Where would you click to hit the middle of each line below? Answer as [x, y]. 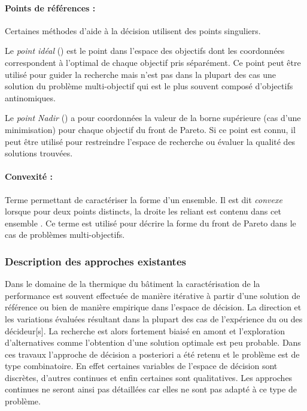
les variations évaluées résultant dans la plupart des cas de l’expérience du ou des [154, 318]
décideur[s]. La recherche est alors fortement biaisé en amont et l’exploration [145, 330]
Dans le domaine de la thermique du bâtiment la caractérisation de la [133, 284]
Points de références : [50, 7]
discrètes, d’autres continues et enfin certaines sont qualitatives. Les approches [149, 377]
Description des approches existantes [95, 261]
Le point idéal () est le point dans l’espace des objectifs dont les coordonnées [145, 51]
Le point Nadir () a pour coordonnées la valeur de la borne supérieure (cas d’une [153, 118]
